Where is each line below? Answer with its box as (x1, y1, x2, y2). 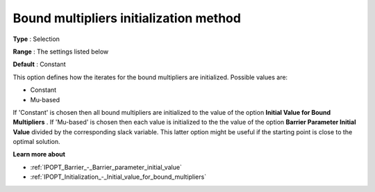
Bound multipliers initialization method (12, 10, 241, 26)
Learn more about (12, 150, 66, 159)
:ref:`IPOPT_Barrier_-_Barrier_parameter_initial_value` (30, 163, 182, 171)
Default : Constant (12, 60, 66, 69)
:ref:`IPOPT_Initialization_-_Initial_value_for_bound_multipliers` (30, 173, 207, 181)
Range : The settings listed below (12, 47, 109, 56)
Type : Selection (12, 35, 60, 43)
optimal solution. (12, 138, 60, 146)
